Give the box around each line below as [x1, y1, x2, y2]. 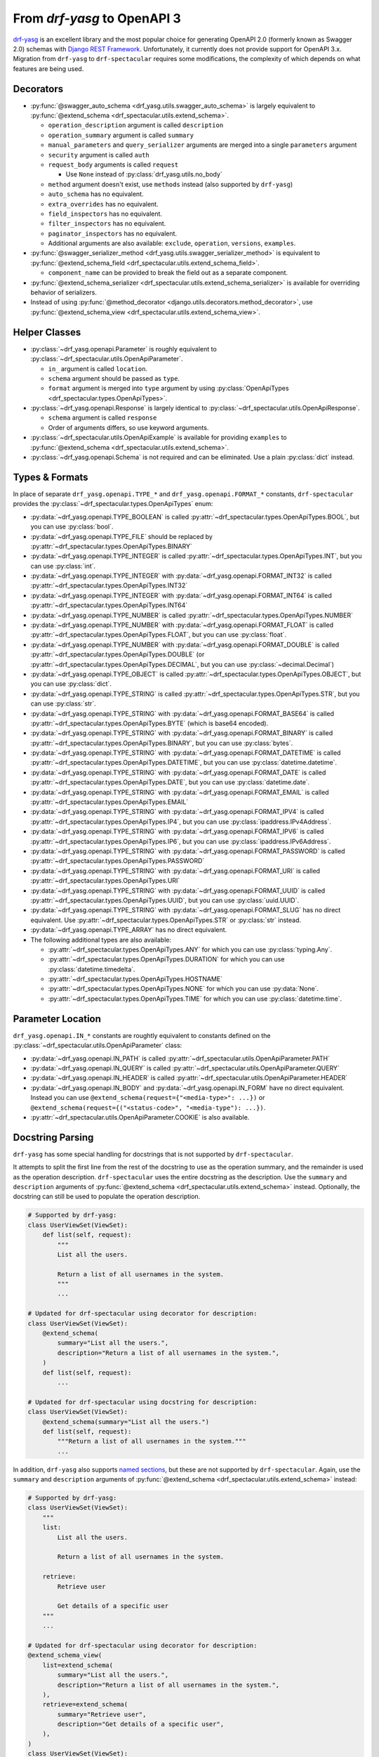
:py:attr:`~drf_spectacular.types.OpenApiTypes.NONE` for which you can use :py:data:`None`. [48, 985, 319, 993]
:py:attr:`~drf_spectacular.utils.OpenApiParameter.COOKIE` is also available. [30, 1113, 250, 1121]
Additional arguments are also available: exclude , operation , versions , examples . [48, 239, 296, 247]
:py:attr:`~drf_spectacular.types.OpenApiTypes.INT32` [30, 581, 188, 590]
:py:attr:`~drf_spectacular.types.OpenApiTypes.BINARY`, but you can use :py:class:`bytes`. [30, 739, 293, 747]
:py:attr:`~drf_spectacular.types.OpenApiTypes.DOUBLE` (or [30, 650, 205, 659]
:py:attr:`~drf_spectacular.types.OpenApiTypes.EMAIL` [30, 798, 189, 806]
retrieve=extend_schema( [42, 1701, 128, 1709]
